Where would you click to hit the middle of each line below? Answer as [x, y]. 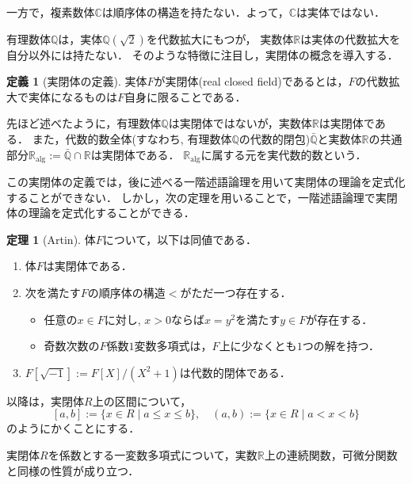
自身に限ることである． [185, 96]
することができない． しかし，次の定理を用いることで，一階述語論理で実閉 [202, 197]
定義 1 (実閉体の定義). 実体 [77, 81]
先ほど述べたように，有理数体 [84, 123]
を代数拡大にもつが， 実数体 [220, 38]
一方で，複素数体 [51, 12]
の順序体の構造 [126, 292]
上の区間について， [142, 400]
